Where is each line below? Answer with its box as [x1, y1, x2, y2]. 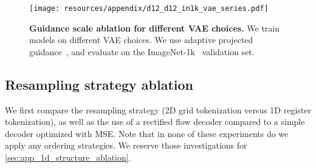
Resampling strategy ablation [5, 75, 194, 93]
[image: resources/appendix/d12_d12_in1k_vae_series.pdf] [29, 4, 269, 13]
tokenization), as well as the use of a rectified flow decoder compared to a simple [5, 115, 305, 128]
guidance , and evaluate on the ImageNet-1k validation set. [29, 45, 255, 58]
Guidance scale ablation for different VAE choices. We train [29, 21, 280, 34]
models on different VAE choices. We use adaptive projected [29, 33, 253, 46]
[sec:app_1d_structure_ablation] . [5, 151, 131, 164]
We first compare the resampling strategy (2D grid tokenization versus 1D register [5, 103, 311, 116]
